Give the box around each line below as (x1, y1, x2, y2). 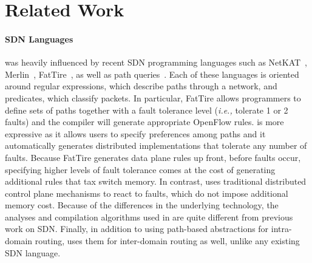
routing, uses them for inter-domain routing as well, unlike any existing (35, 234, 300, 247)
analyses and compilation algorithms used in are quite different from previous (5, 210, 293, 223)
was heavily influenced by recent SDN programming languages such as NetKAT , (5, 56, 308, 69)
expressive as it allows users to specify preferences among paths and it (5, 127, 266, 140)
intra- (271, 222, 292, 235)
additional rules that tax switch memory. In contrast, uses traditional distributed (5, 175, 307, 188)
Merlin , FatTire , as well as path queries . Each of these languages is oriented (5, 67, 299, 80)
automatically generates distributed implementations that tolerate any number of (5, 139, 307, 152)
